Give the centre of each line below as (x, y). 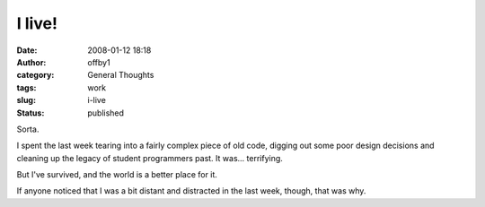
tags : (26, 87)
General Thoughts (121, 75)
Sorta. (28, 129)
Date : (27, 50)
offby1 (99, 62)
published (106, 113)
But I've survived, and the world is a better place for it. (117, 175)
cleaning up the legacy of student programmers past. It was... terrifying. (150, 158)
